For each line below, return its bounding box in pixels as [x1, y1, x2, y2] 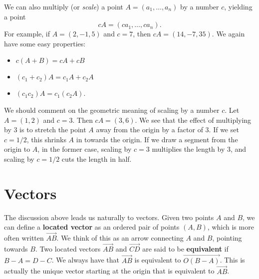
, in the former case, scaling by [37, 144, 132, 154]
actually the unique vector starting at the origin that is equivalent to [4, 266, 215, 276]
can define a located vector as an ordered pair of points [4, 222, 180, 232]
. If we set [209, 124, 239, 135]
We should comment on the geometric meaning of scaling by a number [4, 104, 220, 115]
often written [4, 233, 44, 243]
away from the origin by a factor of [96, 124, 203, 135]
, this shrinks [26, 134, 66, 144]
